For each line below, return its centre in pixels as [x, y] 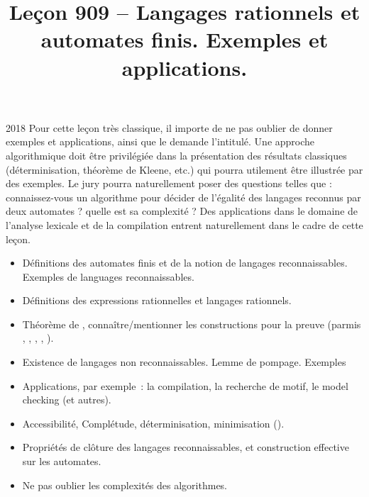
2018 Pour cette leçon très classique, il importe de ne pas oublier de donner [169, 127]
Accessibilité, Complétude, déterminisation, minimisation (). [153, 423]
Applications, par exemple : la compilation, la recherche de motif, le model [185, 385]
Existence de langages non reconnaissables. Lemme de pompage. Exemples [184, 362]
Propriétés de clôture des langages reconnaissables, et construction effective [186, 447]
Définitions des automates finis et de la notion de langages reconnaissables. [185, 263]
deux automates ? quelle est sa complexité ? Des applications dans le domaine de [182, 211]
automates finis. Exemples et [184, 39]
